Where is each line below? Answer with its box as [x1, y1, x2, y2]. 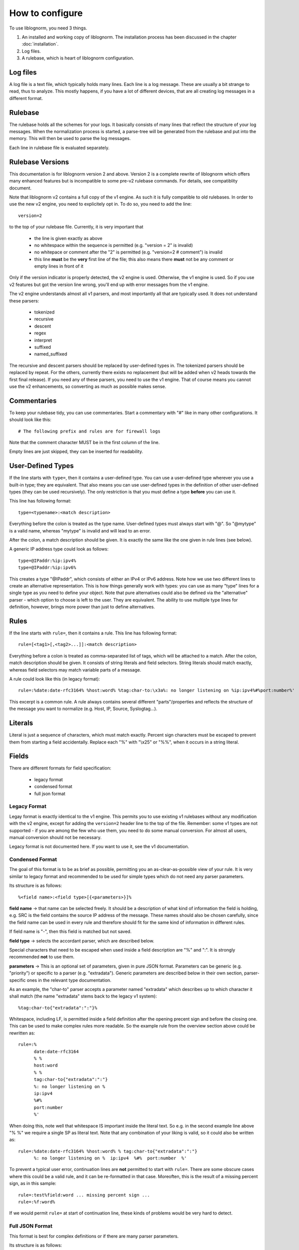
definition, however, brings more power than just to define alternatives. [9, 604, 155, 610]
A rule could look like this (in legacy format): [9, 676, 100, 682]
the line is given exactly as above [34, 235, 102, 241]
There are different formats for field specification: [9, 765, 111, 771]
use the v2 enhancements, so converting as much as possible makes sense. [9, 383, 166, 389]
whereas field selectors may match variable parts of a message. [9, 666, 141, 672]
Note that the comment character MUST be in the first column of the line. [9, 439, 160, 445]
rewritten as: [9, 1030, 35, 1036]
